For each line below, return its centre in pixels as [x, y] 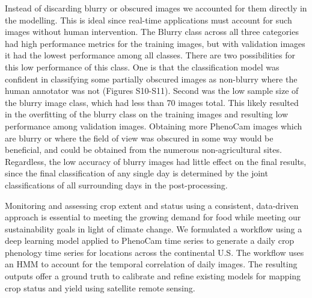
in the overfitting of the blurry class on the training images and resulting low [147, 114]
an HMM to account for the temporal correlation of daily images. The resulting [151, 264]
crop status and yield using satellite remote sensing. [100, 287]
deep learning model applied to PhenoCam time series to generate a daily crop [150, 241]
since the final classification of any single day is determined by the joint [136, 173]
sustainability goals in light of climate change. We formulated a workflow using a [154, 228]
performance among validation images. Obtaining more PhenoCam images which [154, 126]
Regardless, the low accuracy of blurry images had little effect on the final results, [156, 161]
